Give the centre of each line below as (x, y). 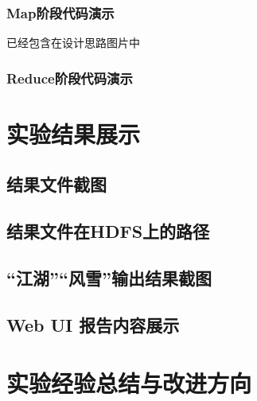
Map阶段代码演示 (60, 12)
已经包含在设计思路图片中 (73, 43)
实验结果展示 (74, 133)
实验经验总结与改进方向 (129, 383)
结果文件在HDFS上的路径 (108, 231)
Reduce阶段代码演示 (70, 78)
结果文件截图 (56, 184)
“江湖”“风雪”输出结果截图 (109, 277)
